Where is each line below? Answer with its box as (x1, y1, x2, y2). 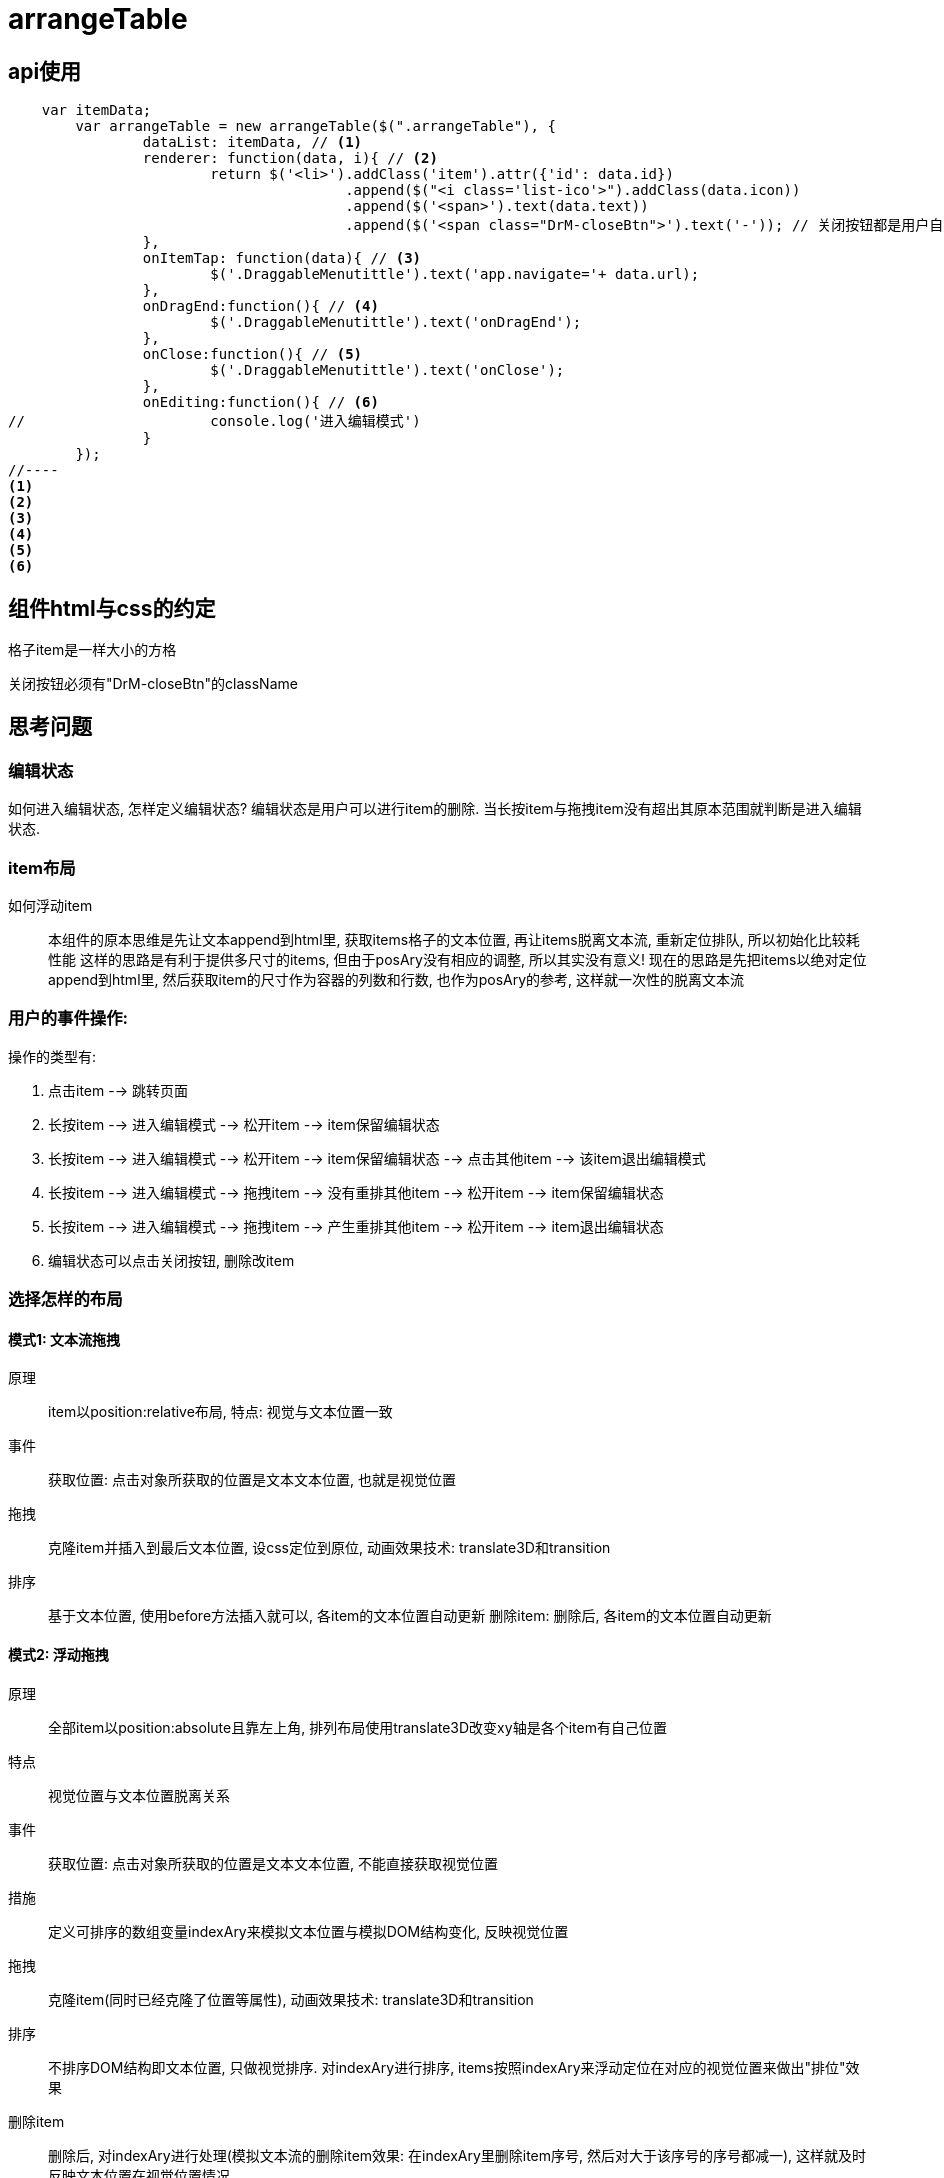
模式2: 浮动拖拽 (8, 1645, 109, 1663)
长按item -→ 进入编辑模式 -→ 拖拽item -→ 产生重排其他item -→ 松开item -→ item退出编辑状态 (48, 1217, 664, 1235)
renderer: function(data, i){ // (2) (142, 150, 438, 167)
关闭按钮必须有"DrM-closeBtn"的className (8, 675, 298, 693)
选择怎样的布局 (8, 1289, 123, 1310)
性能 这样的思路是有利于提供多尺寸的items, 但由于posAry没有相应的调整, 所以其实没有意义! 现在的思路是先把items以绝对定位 (48, 950, 867, 968)
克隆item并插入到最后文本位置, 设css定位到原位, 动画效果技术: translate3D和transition (48, 1539, 611, 1557)
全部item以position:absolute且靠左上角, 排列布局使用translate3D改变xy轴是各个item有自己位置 (48, 1718, 667, 1736)
